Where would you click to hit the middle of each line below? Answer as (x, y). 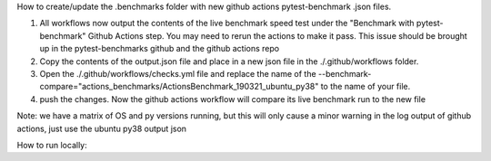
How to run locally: (52, 145)
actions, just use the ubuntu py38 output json (101, 128)
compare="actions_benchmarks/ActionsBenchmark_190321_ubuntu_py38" (179, 87)
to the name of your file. (366, 87)
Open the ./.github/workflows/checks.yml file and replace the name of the (178, 73)
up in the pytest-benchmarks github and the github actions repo (160, 49)
